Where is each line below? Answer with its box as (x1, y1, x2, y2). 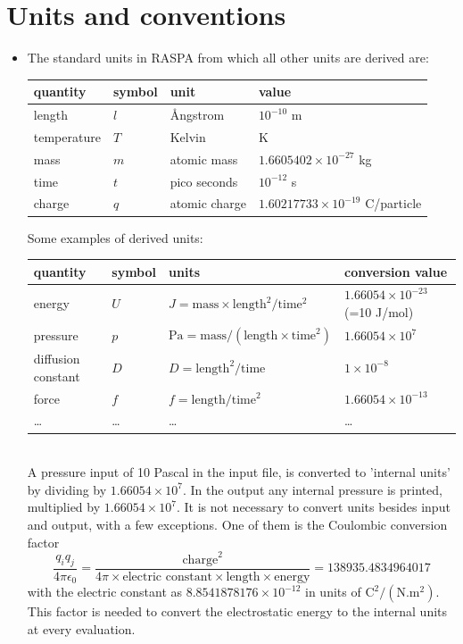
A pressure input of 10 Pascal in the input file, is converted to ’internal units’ (27, 463, 451, 481)
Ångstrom (169, 105, 225, 124)
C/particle (365, 194, 422, 213)
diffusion (33, 349, 80, 368)
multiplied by (27, 498, 101, 516)
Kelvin (169, 127, 206, 146)
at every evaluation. (27, 619, 136, 638)
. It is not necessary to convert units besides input (176, 498, 451, 516)
